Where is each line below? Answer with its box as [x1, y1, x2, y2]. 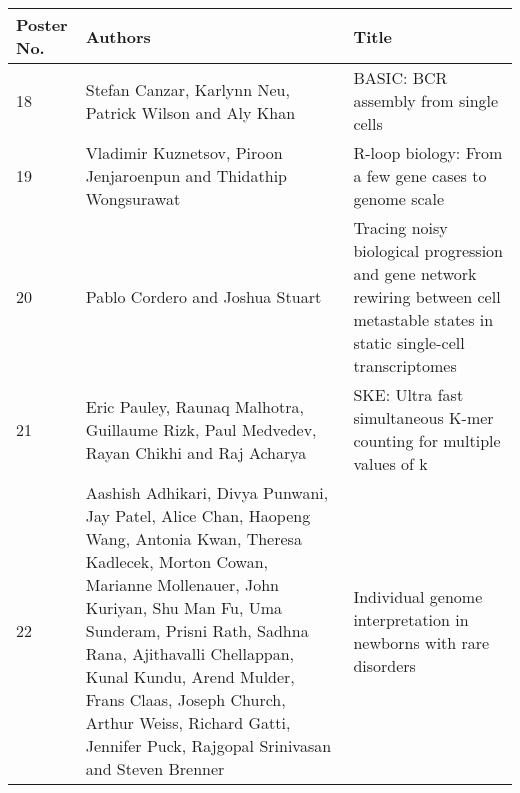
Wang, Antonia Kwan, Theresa [85, 527, 302, 550]
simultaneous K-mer [353, 406, 494, 429]
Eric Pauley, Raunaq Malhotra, [85, 394, 304, 418]
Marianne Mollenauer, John [85, 573, 279, 596]
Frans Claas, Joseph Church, [85, 688, 286, 711]
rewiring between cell [353, 285, 501, 308]
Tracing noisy [353, 216, 448, 239]
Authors [85, 24, 151, 48]
